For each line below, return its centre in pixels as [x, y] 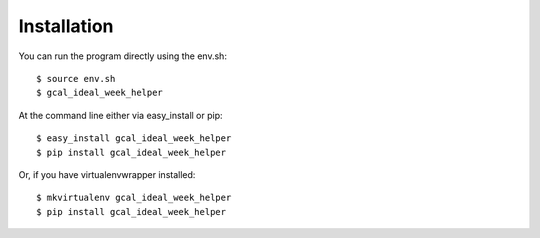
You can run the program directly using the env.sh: [122, 56]
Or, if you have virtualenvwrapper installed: [107, 174]
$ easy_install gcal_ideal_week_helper [134, 138]
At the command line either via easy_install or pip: [121, 115]
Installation [66, 26]
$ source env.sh [76, 78]
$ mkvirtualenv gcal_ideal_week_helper [134, 198]
